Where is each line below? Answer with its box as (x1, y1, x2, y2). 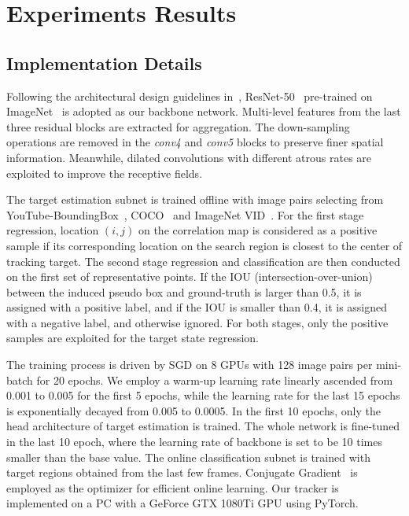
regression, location (6, 222, 99, 238)
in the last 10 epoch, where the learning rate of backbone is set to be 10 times (6, 433, 382, 450)
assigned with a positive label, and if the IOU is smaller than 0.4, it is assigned (6, 299, 388, 315)
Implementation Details (6, 50, 202, 75)
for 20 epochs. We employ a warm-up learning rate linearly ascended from (36, 371, 393, 388)
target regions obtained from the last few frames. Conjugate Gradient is (6, 464, 358, 481)
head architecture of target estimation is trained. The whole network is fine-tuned (6, 418, 400, 434)
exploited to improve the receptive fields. (6, 164, 203, 181)
